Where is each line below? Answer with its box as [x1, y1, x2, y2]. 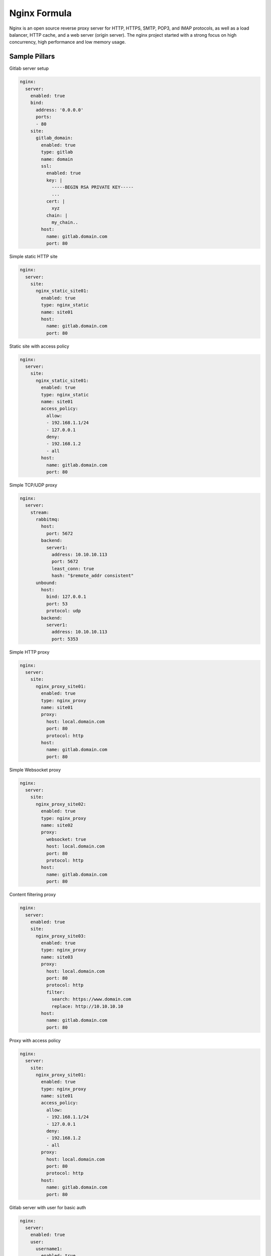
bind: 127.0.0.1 [46, 594, 86, 600]
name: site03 [41, 954, 73, 960]
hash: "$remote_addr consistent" [51, 573, 134, 579]
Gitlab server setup [9, 65, 49, 71]
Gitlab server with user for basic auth [9, 1204, 86, 1210]
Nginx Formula [9, 8, 72, 19]
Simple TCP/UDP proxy [9, 482, 58, 488]
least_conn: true [51, 566, 94, 571]
